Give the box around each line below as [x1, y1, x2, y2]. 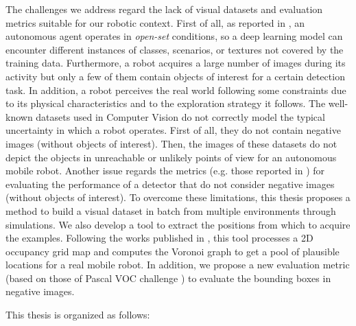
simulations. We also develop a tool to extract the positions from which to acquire [5, 217, 351, 231]
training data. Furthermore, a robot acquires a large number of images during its [5, 56, 346, 70]
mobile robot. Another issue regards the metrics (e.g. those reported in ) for [5, 163, 325, 178]
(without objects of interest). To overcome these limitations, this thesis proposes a [5, 190, 351, 205]
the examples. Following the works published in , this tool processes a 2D [5, 231, 313, 245]
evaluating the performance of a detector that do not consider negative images [5, 176, 335, 191]
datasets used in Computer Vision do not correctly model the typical [36, 109, 325, 124]
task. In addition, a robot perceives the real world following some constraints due [5, 82, 346, 97]
